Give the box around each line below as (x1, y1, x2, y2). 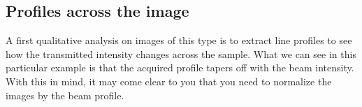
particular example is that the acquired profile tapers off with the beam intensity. (6, 60, 354, 75)
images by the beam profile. (6, 87, 124, 102)
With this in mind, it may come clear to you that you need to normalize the (6, 73, 332, 88)
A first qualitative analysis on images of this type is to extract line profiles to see (6, 33, 352, 48)
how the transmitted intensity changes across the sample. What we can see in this (6, 46, 356, 61)
